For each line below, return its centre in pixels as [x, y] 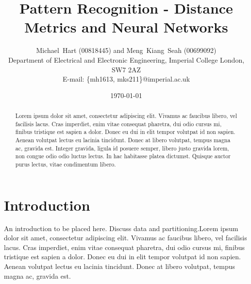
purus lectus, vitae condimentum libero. [66, 164]
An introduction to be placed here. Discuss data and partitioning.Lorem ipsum [121, 228]
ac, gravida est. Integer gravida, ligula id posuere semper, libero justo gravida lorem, [122, 148]
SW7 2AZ [126, 69]
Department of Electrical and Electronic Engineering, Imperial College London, [126, 59]
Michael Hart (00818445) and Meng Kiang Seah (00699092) [126, 50]
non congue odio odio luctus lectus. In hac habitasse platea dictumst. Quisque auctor [123, 156]
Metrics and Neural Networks [126, 27]
